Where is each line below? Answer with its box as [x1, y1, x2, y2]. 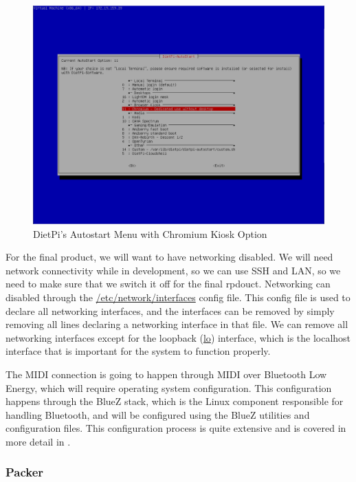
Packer [5, 463, 44, 481]
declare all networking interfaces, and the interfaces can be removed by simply [5, 303, 335, 318]
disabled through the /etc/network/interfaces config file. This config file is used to [5, 289, 351, 304]
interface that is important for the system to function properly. [5, 344, 271, 358]
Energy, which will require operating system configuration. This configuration [5, 380, 332, 395]
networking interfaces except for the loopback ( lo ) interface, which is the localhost [5, 330, 351, 344]
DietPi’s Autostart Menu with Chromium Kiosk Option [33, 226, 267, 241]
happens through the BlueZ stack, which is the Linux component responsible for [5, 394, 344, 408]
